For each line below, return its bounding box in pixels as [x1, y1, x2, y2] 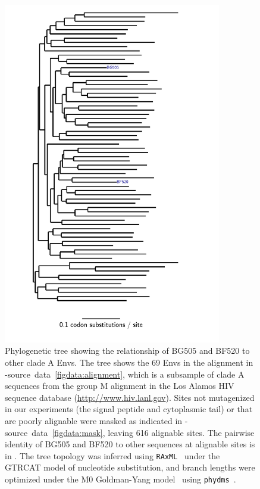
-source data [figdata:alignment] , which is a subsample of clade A [5, 367, 245, 380]
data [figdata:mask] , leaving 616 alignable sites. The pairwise [32, 426, 255, 438]
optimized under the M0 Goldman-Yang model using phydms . [5, 473, 236, 485]
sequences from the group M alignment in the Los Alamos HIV [5, 379, 234, 392]
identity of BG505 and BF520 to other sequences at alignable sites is [5, 438, 255, 450]
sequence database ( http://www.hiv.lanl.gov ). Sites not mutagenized [5, 391, 255, 403]
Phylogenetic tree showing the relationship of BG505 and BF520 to [5, 344, 250, 357]
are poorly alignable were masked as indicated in [5, 415, 183, 427]
